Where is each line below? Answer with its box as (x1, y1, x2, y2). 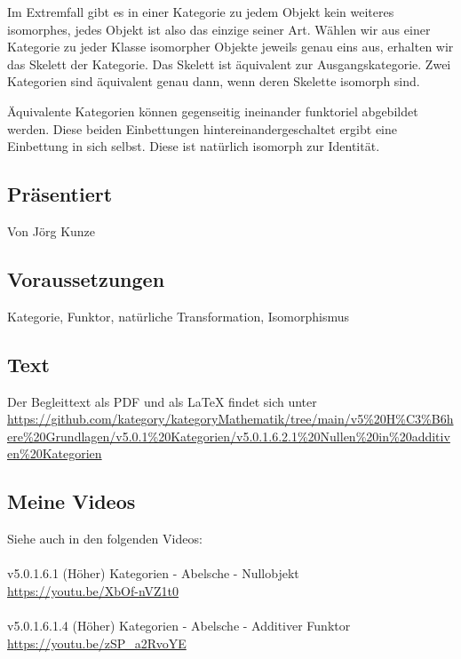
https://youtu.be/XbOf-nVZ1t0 (7, 581, 179, 599)
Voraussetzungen (7, 265, 165, 292)
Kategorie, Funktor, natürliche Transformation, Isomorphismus (7, 306, 350, 325)
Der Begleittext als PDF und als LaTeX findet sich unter (7, 392, 317, 410)
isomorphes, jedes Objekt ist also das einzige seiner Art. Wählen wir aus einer (7, 20, 431, 38)
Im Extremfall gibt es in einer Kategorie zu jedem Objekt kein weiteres (7, 3, 394, 20)
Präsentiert (7, 180, 113, 208)
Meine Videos (7, 488, 136, 515)
